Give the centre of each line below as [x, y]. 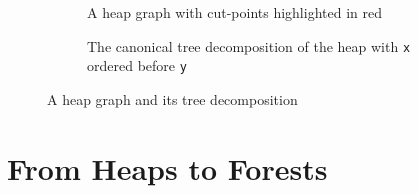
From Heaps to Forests [167, 167]
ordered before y [137, 65]
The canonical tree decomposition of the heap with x [249, 45]
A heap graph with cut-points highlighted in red [234, 12]
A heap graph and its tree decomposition [172, 98]
